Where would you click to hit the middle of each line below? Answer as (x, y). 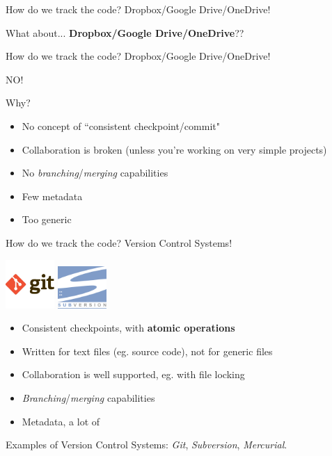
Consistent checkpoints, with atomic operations (128, 328)
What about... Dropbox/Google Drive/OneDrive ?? (125, 32)
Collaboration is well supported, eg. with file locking (133, 374)
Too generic (47, 219)
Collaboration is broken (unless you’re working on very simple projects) (174, 149)
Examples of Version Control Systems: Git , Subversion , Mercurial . (147, 445)
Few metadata (52, 196)
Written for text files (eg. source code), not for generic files (147, 351)
